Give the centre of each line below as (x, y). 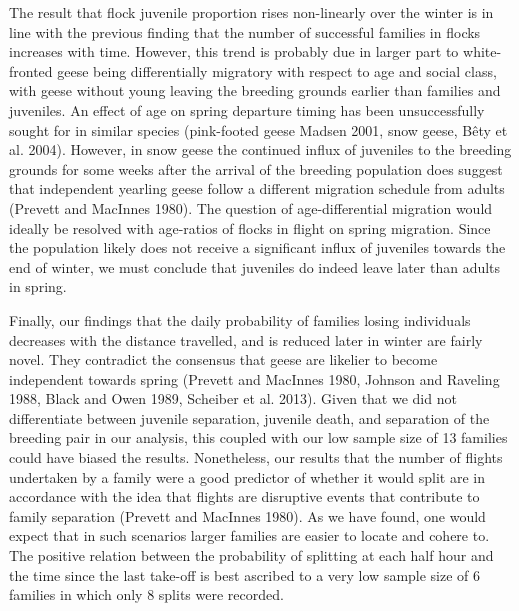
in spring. (38, 286)
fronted (31, 70)
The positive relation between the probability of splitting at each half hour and (251, 555)
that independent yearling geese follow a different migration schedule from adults (257, 188)
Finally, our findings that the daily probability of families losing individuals (240, 319)
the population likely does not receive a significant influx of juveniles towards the (257, 247)
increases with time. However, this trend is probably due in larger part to (234, 51)
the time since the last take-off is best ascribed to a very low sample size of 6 (245, 574)
